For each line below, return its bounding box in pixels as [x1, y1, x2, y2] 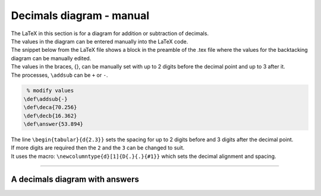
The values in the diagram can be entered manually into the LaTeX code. [11, 38, 188, 45]
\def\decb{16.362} [23, 112, 77, 119]
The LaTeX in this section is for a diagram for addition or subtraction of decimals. [11, 30, 209, 37]
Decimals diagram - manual [11, 9, 150, 22]
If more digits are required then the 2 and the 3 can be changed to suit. [11, 144, 185, 151]
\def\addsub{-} [23, 95, 68, 102]
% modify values [27, 87, 74, 94]
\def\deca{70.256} [23, 104, 77, 111]
